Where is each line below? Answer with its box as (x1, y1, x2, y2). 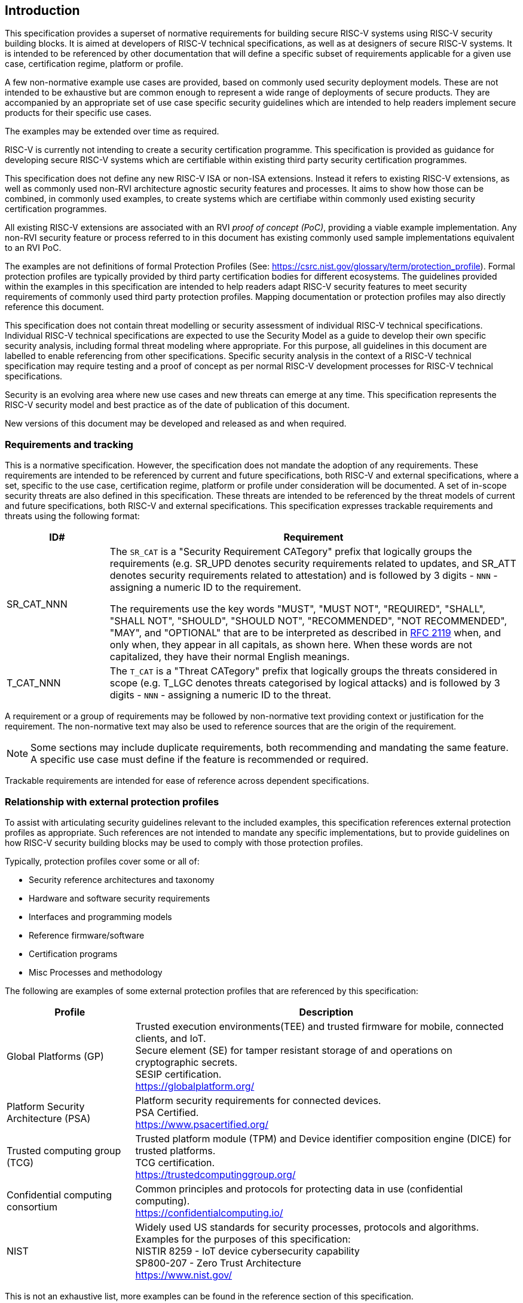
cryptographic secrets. (135, 1056, 238, 1068)
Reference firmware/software (29, 930, 145, 940)
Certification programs (29, 948, 118, 959)
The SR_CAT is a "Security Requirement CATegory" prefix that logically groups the (109, 545, 472, 558)
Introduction (5, 3, 80, 18)
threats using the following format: (5, 511, 140, 522)
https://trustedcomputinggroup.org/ (135, 1168, 296, 1181)
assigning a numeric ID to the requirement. (109, 581, 301, 594)
